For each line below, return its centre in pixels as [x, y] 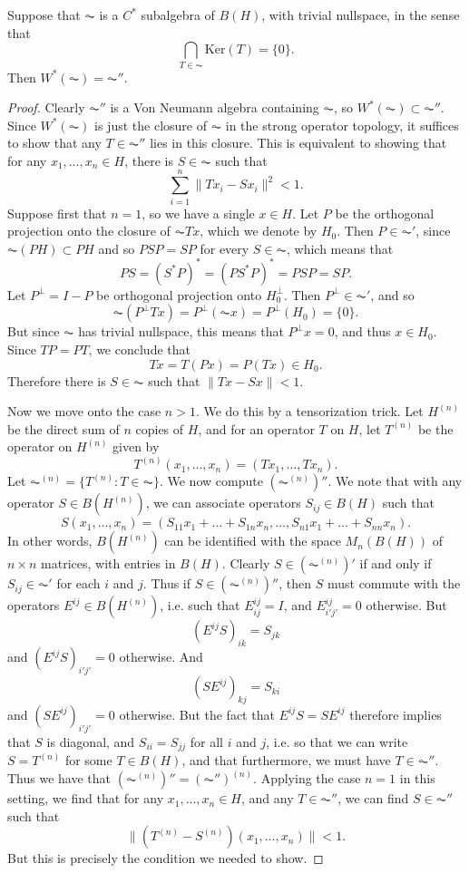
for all [206, 741]
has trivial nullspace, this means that [181, 331]
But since [34, 331]
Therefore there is [57, 380]
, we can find [373, 798]
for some [88, 760]
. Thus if [167, 583]
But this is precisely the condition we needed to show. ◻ [166, 858]
